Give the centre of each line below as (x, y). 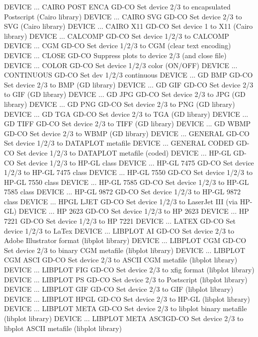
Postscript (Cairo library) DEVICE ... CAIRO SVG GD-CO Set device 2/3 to (123, 16)
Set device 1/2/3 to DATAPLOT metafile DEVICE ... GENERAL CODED (119, 143)
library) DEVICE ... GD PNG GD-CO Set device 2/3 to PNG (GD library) (120, 104)
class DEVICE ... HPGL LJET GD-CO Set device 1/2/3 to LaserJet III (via (121, 201)
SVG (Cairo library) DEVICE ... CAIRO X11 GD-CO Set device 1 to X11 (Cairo (129, 26)
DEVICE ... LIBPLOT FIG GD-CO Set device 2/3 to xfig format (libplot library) (129, 270)
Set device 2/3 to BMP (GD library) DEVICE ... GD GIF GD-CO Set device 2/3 (129, 84)
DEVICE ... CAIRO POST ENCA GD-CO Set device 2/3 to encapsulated (117, 6)
